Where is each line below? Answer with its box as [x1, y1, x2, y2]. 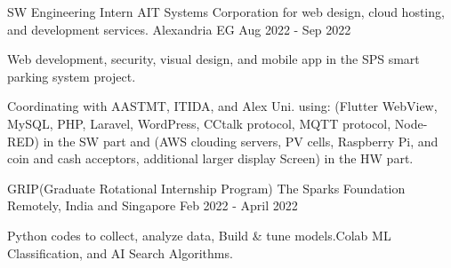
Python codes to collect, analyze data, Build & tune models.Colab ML [7, 225, 391, 244]
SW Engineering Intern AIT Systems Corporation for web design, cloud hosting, [7, 3, 445, 20]
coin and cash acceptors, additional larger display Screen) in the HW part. [7, 149, 414, 168]
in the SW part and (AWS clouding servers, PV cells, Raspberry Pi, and [43, 131, 439, 150]
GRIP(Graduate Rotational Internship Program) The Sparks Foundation [7, 178, 406, 197]
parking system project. [7, 67, 136, 85]
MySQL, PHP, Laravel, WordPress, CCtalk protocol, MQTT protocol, [7, 114, 391, 132]
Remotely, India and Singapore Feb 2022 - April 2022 [7, 196, 298, 215]
